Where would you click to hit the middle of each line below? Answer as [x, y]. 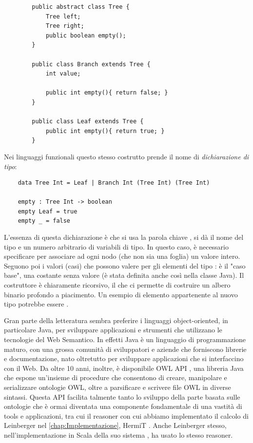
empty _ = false [44, 221]
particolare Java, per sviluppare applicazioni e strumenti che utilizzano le [113, 330]
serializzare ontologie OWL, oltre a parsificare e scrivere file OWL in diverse [117, 387]
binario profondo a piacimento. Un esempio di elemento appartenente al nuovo [121, 294]
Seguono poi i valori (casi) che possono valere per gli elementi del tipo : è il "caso [125, 265]
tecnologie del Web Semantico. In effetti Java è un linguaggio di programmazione [125, 339]
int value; [63, 74]
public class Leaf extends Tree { [88, 122]
